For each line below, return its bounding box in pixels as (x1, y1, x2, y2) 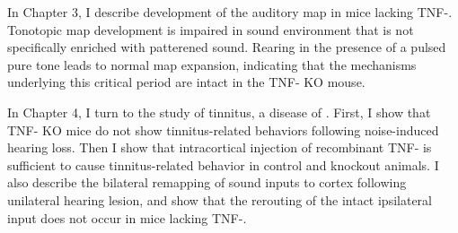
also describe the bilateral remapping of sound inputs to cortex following (7, 173, 407, 192)
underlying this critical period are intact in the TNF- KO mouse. (7, 73, 366, 91)
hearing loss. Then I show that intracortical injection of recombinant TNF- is (7, 138, 432, 157)
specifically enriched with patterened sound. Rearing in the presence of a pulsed (7, 38, 446, 56)
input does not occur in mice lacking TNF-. (7, 208, 247, 227)
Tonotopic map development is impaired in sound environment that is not (7, 20, 414, 39)
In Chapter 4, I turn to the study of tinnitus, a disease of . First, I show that (7, 102, 431, 121)
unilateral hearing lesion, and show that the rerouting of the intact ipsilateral (7, 190, 432, 209)
